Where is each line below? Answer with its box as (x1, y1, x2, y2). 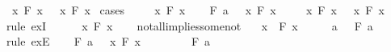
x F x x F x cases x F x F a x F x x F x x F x (11, 2, 385, 18)
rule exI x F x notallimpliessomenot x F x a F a (6, 17, 373, 34)
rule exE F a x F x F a (6, 33, 211, 50)
